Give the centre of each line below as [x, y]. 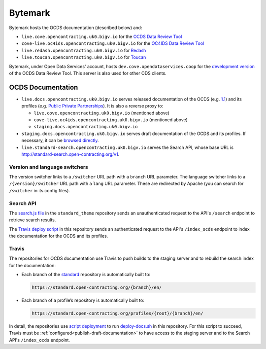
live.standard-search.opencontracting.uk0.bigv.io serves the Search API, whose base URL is [128, 147]
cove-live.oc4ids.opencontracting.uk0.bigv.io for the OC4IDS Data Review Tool [113, 43]
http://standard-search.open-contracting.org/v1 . [70, 154]
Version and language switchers [49, 167]
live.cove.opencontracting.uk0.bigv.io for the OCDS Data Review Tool [102, 36]
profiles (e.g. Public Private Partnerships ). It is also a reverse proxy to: [92, 106]
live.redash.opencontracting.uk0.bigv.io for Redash [84, 50]
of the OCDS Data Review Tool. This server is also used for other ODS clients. [88, 73]
